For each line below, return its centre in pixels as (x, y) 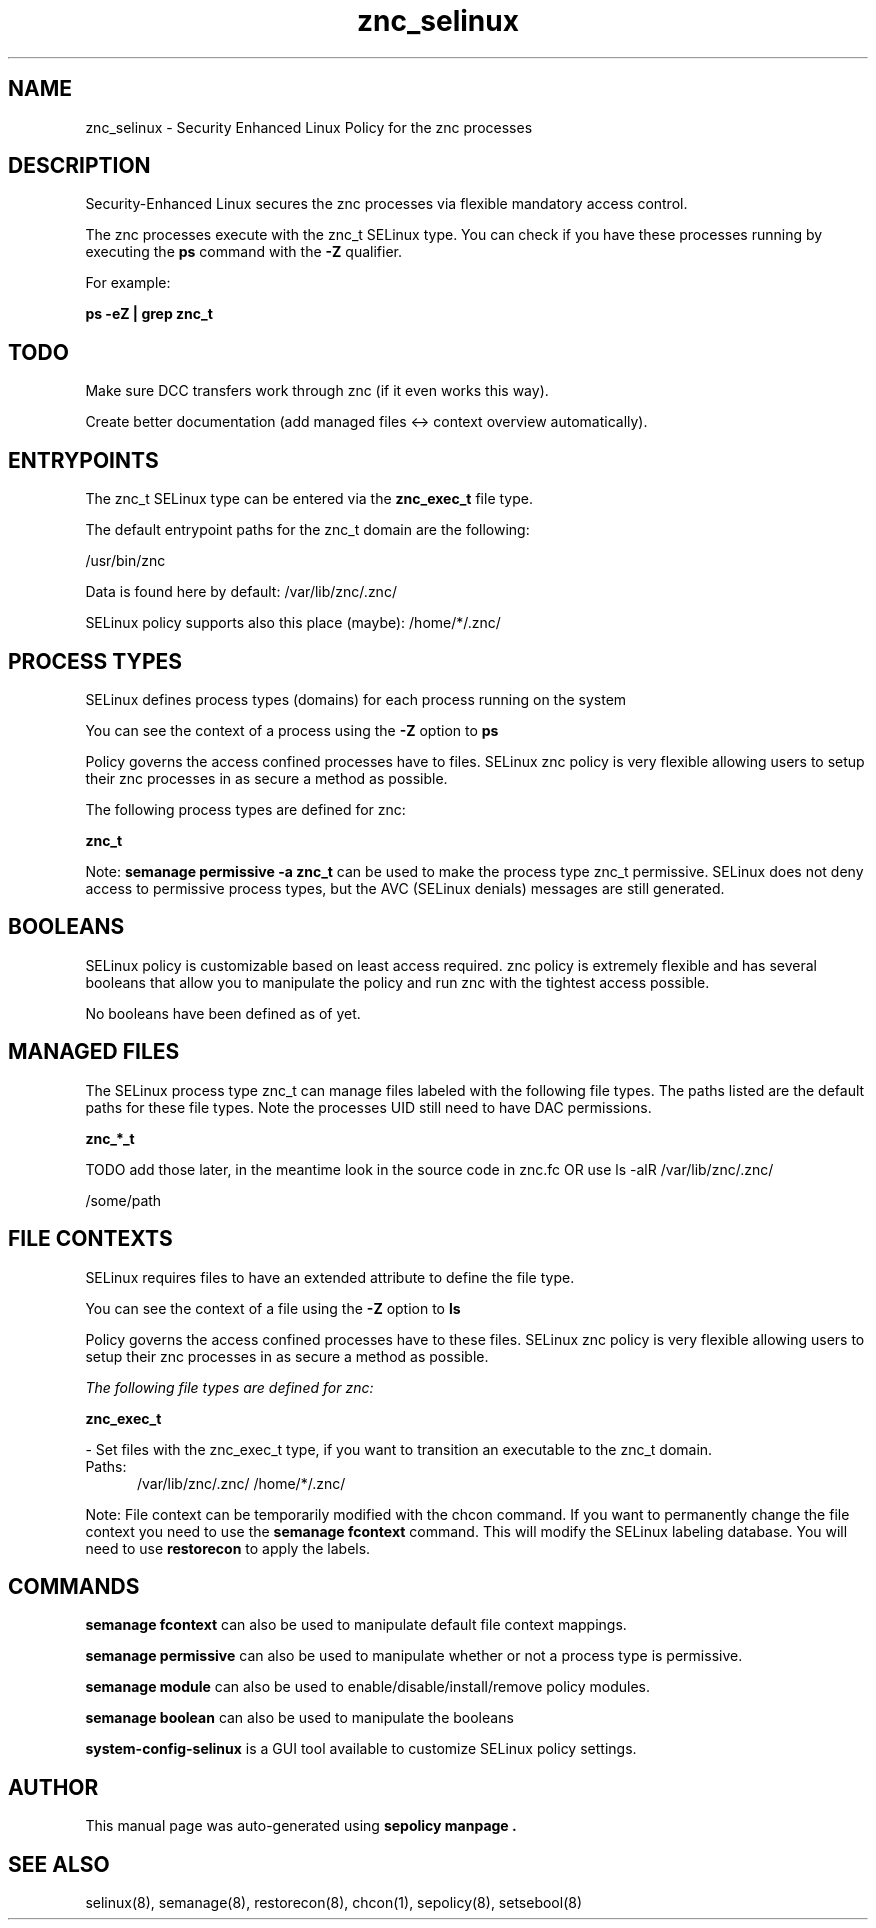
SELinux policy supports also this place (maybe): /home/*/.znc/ (293, 623)
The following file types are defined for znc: (229, 1387)
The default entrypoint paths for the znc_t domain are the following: (307, 530)
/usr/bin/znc (125, 561)
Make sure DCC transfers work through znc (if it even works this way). (317, 391)
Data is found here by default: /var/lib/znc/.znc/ (241, 592)
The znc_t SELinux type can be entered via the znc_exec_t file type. (309, 499)
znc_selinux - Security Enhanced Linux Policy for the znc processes (309, 127)
